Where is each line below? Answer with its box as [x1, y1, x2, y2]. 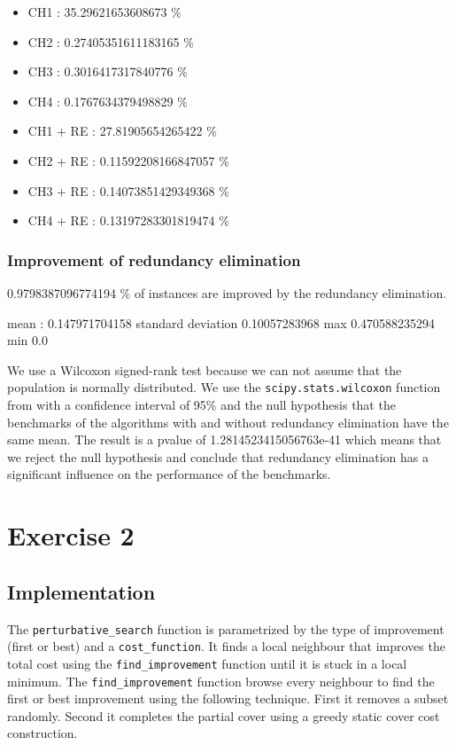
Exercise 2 [7, 517, 135, 553]
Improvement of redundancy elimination [7, 248, 301, 271]
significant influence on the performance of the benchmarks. [7, 465, 331, 483]
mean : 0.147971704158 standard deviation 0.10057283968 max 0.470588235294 [7, 313, 436, 332]
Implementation [7, 577, 156, 605]
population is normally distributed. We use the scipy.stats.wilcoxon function [7, 378, 441, 396]
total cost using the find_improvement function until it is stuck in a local [7, 654, 407, 672]
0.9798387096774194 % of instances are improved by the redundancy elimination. [7, 283, 447, 302]
